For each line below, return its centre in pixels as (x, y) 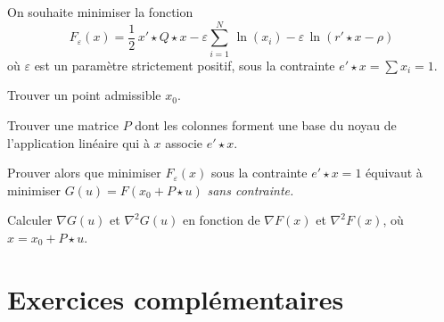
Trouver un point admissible (84, 95)
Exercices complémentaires (176, 298)
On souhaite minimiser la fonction (100, 12)
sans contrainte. (251, 190)
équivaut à (394, 173)
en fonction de (221, 220)
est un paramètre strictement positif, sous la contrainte (185, 65)
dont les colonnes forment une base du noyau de (266, 124)
